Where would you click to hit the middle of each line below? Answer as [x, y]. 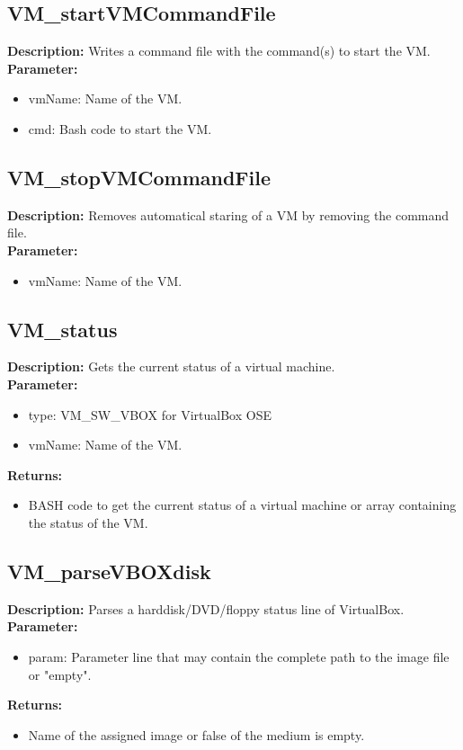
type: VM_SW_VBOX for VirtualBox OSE [150, 414]
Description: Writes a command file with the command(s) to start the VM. [219, 51]
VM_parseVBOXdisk [109, 571]
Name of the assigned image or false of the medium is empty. [196, 734]
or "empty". [60, 674]
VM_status [62, 329]
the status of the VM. [88, 522]
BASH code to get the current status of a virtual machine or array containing [242, 505]
